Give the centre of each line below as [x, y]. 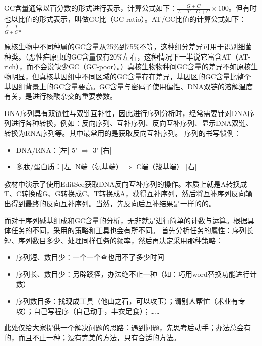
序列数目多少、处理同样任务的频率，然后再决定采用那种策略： [120, 240]
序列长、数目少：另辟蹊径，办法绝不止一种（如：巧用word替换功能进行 [133, 274]
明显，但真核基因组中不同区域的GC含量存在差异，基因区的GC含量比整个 [131, 76]
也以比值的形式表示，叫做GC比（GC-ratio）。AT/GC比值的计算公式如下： [125, 18]
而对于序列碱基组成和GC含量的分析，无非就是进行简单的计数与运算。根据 [126, 220]
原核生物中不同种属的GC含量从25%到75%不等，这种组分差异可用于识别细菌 [128, 47]
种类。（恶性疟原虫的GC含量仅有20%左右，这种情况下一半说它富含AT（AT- [127, 56]
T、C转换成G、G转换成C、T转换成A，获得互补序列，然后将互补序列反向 [125, 193]
